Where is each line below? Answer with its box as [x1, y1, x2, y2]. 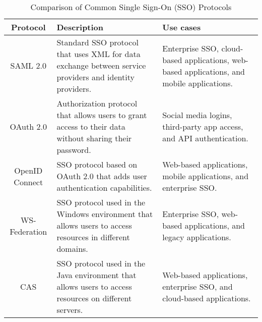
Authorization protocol [56, 97, 138, 109]
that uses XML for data [56, 48, 141, 60]
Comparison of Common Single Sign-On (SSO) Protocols [30, 1, 232, 13]
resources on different [56, 292, 132, 304]
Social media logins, [162, 109, 232, 121]
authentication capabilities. [56, 182, 152, 193]
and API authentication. [162, 132, 248, 144]
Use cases [162, 21, 201, 33]
